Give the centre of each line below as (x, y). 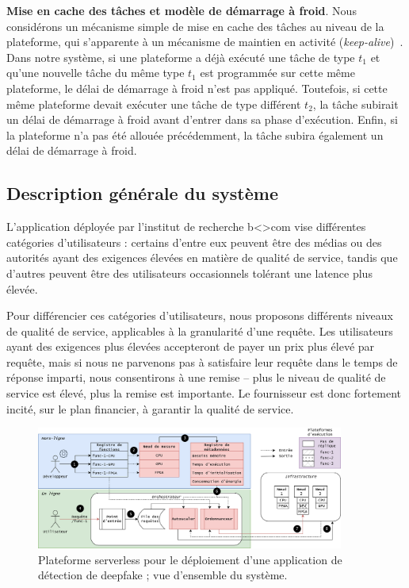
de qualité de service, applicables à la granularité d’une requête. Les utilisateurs (200, 331)
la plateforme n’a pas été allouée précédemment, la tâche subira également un (195, 135)
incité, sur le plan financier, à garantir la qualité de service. (150, 408)
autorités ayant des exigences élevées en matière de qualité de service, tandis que (202, 257)
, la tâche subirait (355, 104)
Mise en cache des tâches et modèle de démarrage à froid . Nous (182, 10)
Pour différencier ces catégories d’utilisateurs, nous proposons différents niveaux (200, 315)
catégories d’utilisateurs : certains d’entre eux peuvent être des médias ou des (194, 242)
